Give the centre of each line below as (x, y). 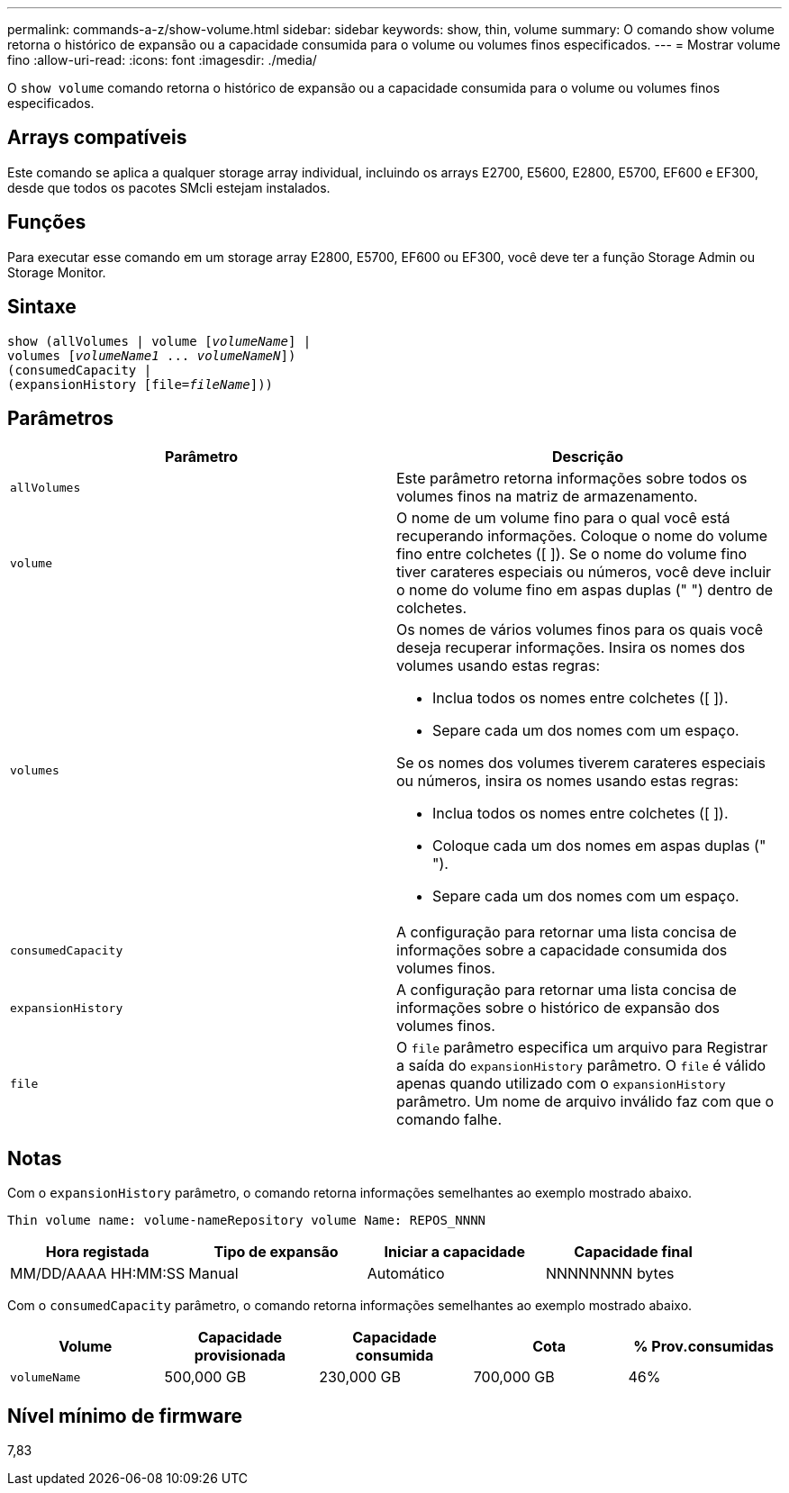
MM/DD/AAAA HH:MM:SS (98, 1274)
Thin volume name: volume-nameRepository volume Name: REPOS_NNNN (247, 1221)
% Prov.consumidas (704, 1347)
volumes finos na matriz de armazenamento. (547, 497)
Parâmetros (61, 418)
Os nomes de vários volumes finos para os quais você (580, 630)
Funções (47, 222)
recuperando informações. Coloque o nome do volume (582, 536)
